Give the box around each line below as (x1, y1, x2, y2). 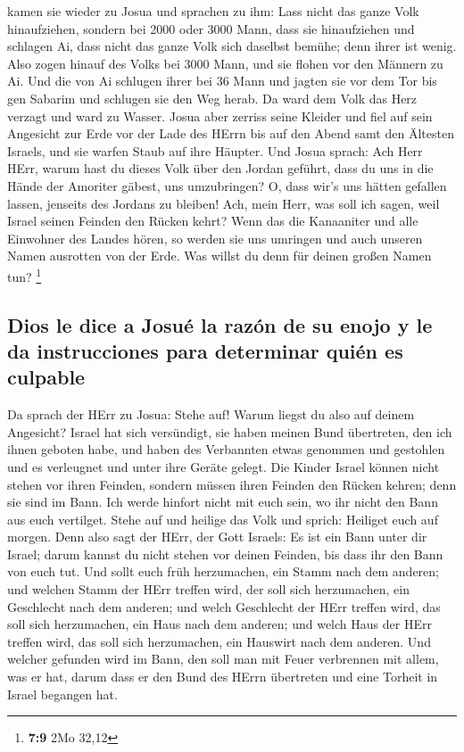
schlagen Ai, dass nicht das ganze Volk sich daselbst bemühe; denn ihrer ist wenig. (7, 37, 457, 55)
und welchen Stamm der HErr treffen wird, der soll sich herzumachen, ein (7, 580, 410, 599)
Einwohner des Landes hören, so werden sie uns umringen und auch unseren (7, 228, 423, 247)
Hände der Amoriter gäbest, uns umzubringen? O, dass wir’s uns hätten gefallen (7, 176, 447, 194)
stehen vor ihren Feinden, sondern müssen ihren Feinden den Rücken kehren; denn (7, 475, 457, 493)
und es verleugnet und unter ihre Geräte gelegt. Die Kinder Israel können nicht (7, 457, 440, 475)
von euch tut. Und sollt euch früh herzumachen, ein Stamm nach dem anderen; (7, 562, 439, 581)
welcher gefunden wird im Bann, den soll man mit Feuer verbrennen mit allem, (7, 649, 439, 668)
